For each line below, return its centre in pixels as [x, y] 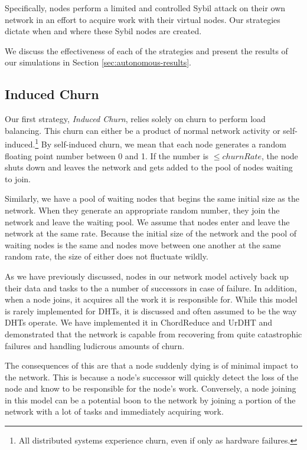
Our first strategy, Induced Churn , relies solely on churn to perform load [135, 119]
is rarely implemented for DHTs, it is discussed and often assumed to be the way [151, 311]
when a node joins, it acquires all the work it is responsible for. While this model [151, 299]
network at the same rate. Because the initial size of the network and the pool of [151, 233]
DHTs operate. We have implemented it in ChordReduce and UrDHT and [139, 322]
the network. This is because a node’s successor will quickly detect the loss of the [151, 377]
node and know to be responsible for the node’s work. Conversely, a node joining [151, 388]
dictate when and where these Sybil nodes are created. [103, 31]
